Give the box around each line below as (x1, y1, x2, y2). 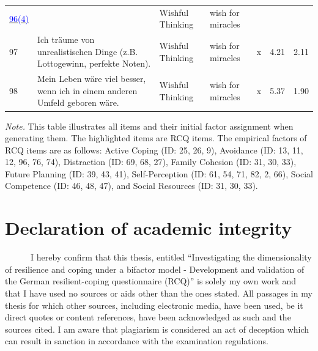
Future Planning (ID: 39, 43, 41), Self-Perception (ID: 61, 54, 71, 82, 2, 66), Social (5, 167, 313, 180)
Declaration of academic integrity (5, 215, 292, 240)
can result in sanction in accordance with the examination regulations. (5, 334, 268, 347)
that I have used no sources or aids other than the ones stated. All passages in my (5, 286, 312, 299)
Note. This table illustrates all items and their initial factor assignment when (5, 119, 294, 132)
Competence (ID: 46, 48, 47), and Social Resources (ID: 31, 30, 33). (5, 179, 258, 192)
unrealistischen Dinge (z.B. (37, 45, 138, 57)
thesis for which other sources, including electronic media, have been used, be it (5, 298, 303, 311)
